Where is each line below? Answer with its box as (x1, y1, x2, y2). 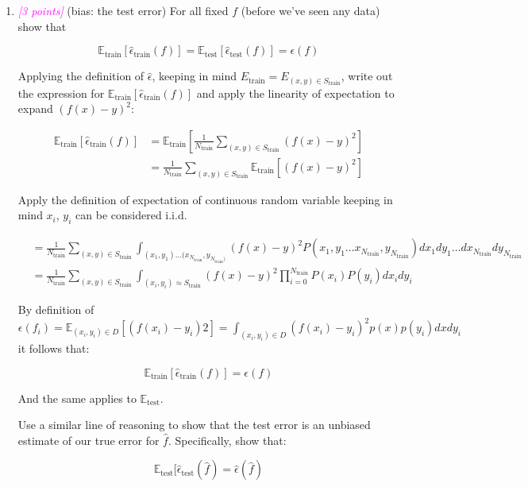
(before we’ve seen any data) (241, 2, 380, 18)
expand (17, 100, 53, 117)
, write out (341, 68, 393, 84)
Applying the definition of (17, 68, 145, 84)
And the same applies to (17, 389, 137, 406)
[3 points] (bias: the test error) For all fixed (17, 2, 229, 18)
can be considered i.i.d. (75, 207, 187, 223)
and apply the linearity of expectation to (196, 84, 395, 101)
